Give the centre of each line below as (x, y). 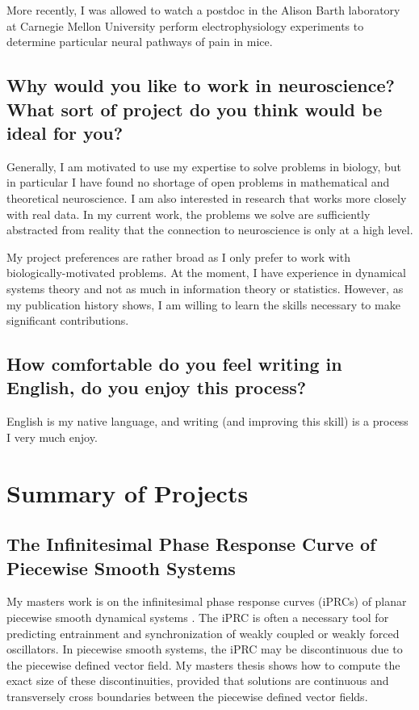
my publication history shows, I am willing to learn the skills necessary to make (203, 304)
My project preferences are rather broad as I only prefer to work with (178, 256)
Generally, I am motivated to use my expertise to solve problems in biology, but (204, 166)
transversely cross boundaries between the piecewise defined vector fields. (187, 697)
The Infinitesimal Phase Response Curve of (191, 544)
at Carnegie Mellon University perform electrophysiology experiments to (185, 25)
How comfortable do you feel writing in (174, 364)
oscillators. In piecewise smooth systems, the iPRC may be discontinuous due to (205, 649)
